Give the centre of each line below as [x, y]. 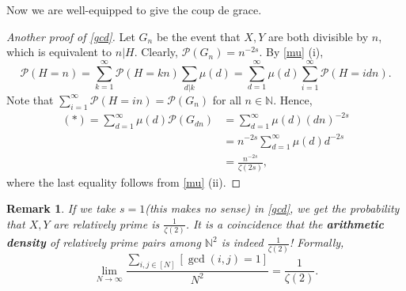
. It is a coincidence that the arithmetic [285, 223]
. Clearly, [156, 52]
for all [227, 99]
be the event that [198, 36]
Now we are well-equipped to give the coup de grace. [134, 9]
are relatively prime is [106, 223]
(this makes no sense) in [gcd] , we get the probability [272, 208]
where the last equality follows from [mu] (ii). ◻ [124, 181]
